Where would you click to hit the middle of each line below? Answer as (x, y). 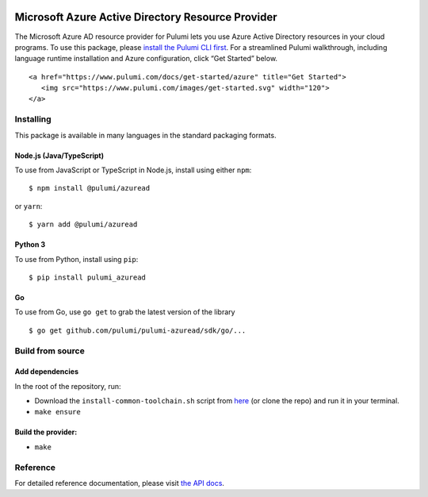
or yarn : (29, 206)
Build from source (50, 351)
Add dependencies (47, 372)
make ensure (57, 412)
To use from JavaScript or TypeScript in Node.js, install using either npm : (133, 170)
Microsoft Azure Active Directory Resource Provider (146, 17)
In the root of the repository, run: (68, 386)
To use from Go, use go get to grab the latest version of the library (125, 312)
